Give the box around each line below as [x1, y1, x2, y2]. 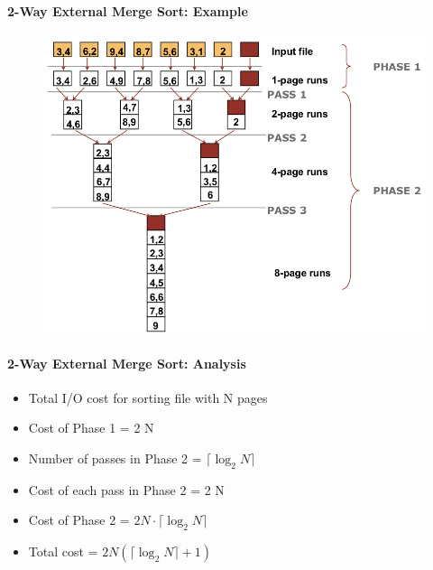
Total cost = [28, 542, 98, 561]
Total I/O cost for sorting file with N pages [28, 388, 268, 406]
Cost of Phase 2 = [28, 510, 130, 529]
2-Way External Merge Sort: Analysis [7, 353, 246, 372]
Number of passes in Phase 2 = [28, 449, 202, 468]
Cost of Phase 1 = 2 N [28, 418, 154, 437]
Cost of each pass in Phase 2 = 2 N [28, 480, 225, 499]
